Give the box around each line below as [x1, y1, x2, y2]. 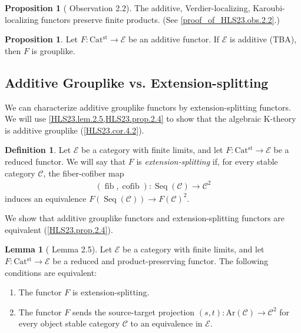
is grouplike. [31, 44, 75, 56]
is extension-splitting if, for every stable [136, 155, 278, 167]
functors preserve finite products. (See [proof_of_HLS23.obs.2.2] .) [41, 13, 280, 25]
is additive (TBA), [230, 33, 297, 45]
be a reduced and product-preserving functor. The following [52, 255, 269, 267]
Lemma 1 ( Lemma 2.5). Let [5, 243, 113, 255]
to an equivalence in [130, 317, 203, 329]
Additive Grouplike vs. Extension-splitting [5, 73, 269, 91]
